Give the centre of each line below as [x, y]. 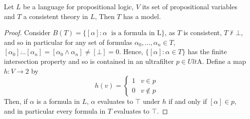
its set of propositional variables [190, 6]
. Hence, [131, 51]
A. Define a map [221, 61]
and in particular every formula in [55, 110]
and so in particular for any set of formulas [68, 42]
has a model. [142, 16]
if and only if [188, 101]
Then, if [16, 101]
